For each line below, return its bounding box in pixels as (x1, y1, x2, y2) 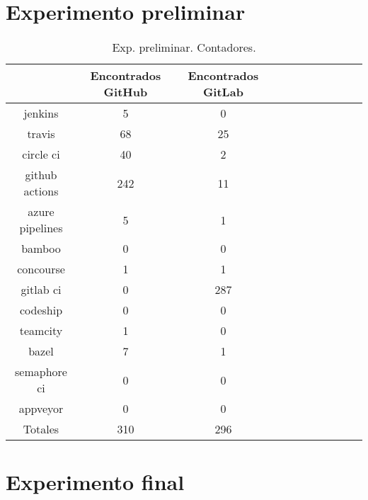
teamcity (19, 322, 63, 339)
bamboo (21, 240, 61, 257)
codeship (19, 302, 63, 319)
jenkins (23, 105, 59, 122)
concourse (17, 261, 65, 278)
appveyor (18, 400, 64, 417)
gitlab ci (21, 281, 62, 298)
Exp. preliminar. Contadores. (112, 39, 256, 56)
